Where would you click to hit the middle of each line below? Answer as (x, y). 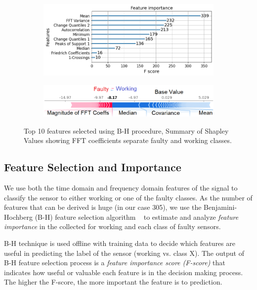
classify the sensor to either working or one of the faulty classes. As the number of (128, 197)
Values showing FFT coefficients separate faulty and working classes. (128, 140)
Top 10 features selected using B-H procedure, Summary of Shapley (126, 130)
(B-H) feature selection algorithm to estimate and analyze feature (137, 217)
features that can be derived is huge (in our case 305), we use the (103, 207)
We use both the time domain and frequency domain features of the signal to (121, 187)
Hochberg (18, 217)
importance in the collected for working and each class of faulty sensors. (112, 226)
